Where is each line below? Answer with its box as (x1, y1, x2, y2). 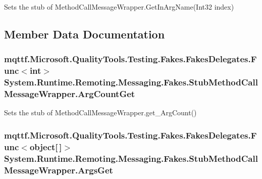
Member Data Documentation (4, 26, 165, 41)
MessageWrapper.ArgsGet (4, 163, 113, 176)
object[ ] (29, 140, 62, 153)
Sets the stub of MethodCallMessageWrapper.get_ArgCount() (4, 107, 197, 118)
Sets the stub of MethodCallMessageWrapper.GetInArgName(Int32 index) (4, 2, 234, 12)
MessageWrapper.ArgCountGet (4, 87, 135, 100)
